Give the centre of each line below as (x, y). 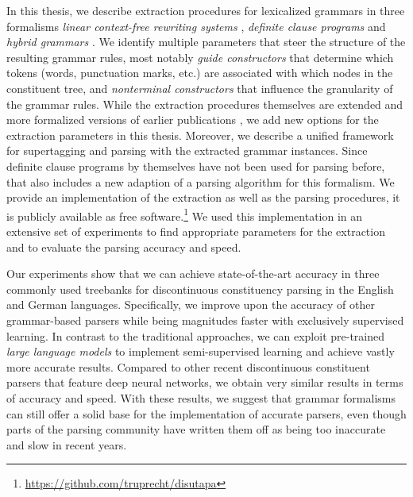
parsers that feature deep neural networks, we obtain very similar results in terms (205, 382)
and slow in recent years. (67, 444)
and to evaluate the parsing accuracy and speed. (124, 247)
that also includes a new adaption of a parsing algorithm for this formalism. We (201, 181)
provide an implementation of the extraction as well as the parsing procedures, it (203, 197)
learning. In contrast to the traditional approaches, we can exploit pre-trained (196, 335)
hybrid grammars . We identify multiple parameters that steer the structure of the (206, 42)
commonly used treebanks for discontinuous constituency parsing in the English (200, 289)
